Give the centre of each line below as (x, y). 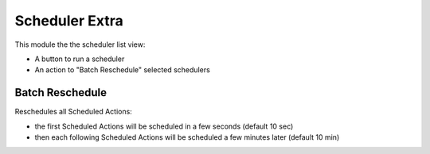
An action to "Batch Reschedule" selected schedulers (122, 70)
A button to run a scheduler (80, 59)
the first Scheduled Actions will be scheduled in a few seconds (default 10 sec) (164, 126)
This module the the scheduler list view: (80, 44)
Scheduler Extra (69, 21)
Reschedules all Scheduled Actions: (74, 112)
